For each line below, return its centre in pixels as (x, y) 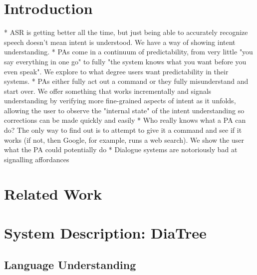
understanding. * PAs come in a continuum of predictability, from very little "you (128, 52)
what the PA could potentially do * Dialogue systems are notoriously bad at (121, 149)
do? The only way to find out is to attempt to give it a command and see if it (123, 130)
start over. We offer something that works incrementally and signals (108, 91)
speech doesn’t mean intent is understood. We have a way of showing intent (120, 42)
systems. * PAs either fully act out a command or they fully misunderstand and (126, 81)
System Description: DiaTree (105, 233)
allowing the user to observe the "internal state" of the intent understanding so (124, 110)
